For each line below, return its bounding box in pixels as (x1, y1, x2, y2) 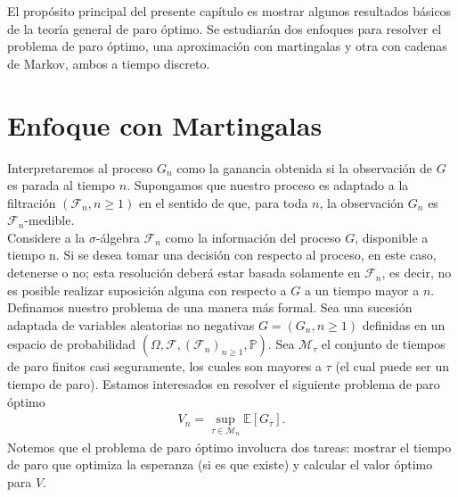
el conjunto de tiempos (321, 335, 446, 353)
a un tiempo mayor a (304, 280, 420, 299)
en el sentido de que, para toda (138, 193, 308, 211)
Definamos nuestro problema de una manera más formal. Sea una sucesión (7, 298, 413, 317)
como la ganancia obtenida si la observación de (176, 158, 433, 177)
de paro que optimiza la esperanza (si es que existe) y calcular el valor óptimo (7, 455, 433, 474)
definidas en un (362, 315, 446, 334)
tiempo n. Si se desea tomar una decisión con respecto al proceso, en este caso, (7, 245, 437, 264)
